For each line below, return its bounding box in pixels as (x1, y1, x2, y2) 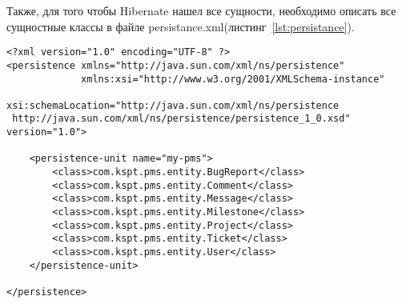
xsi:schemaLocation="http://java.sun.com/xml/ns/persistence (6, 99, 340, 111)
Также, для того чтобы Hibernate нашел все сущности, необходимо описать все (6, 2, 396, 18)
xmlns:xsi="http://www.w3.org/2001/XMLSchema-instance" (81, 73, 385, 85)
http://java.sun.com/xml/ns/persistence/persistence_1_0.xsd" (12, 113, 351, 125)
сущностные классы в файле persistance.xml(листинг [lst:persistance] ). (6, 18, 355, 34)
